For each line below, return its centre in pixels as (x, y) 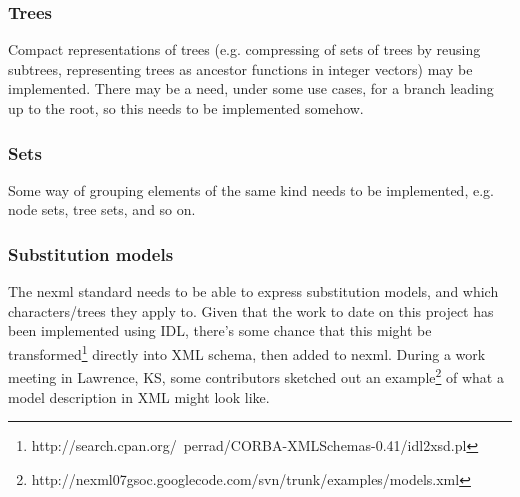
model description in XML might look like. (139, 396)
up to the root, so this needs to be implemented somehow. (186, 108)
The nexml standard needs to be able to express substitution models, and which (253, 291)
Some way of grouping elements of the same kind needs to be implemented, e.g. (251, 189)
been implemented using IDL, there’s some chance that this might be (220, 330)
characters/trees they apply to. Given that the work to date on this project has (251, 310)
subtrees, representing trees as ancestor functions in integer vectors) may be (240, 68)
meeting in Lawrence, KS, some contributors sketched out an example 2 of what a (256, 375)
